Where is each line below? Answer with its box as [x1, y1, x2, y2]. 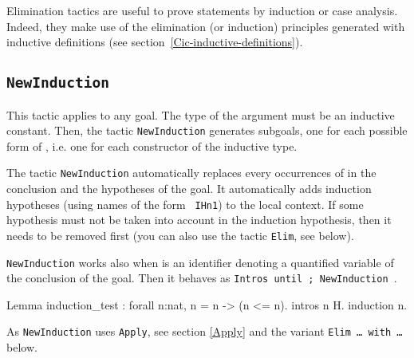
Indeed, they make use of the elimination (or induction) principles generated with [6, 18, 405, 34]
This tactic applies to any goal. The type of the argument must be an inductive [6, 106, 395, 123]
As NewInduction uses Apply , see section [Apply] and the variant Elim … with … [6, 323, 403, 340]
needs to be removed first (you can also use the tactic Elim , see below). [6, 226, 354, 243]
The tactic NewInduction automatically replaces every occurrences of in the [6, 164, 377, 181]
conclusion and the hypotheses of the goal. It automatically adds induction [6, 180, 372, 197]
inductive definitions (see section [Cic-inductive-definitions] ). [6, 33, 303, 50]
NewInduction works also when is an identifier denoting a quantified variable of [6, 254, 394, 270]
